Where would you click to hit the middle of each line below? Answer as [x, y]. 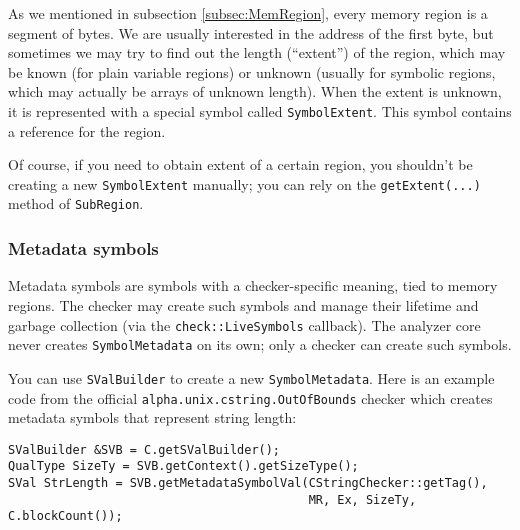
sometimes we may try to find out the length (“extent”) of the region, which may [257, 52]
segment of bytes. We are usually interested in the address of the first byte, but [251, 32]
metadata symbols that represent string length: [152, 417]
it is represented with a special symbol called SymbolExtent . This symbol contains [260, 110]
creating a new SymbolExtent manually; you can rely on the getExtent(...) [244, 183]
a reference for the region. [87, 130]
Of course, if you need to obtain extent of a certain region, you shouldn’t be [240, 164]
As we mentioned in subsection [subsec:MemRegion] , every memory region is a [248, 13]
